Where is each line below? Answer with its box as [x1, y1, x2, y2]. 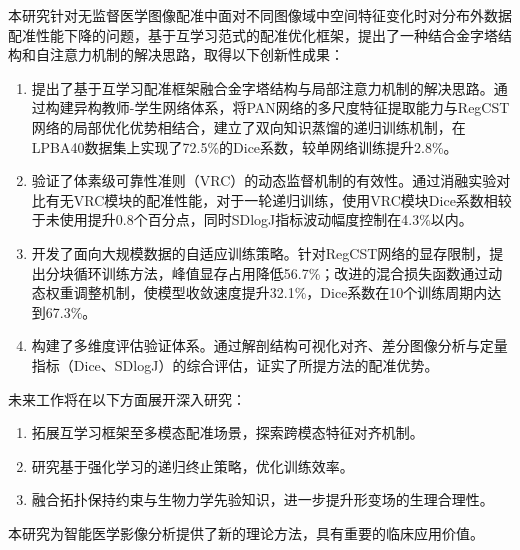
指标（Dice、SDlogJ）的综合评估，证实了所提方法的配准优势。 [31, 354, 439, 375]
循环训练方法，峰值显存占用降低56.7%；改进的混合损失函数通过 [73, 262, 489, 283]
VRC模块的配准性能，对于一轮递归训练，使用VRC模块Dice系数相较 [73, 189, 512, 210]
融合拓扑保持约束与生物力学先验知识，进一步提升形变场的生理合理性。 [31, 489, 494, 510]
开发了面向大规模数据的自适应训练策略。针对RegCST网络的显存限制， [31, 242, 490, 263]
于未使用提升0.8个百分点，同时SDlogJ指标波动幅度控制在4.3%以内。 [31, 209, 473, 230]
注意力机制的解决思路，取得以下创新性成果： [49, 44, 344, 65]
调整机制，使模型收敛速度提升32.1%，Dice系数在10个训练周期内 [73, 282, 488, 303]
